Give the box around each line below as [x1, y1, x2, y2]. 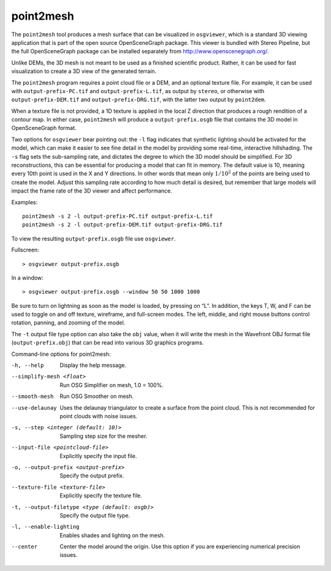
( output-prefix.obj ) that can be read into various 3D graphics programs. [11, 339, 204, 347]
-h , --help [11, 362, 44, 369]
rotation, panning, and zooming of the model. [11, 319, 126, 326]
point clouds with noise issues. [59, 413, 138, 420]
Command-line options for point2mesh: [11, 350, 111, 358]
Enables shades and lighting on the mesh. [59, 531, 165, 539]
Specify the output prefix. [59, 472, 124, 480]
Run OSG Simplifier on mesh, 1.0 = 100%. [59, 381, 164, 389]
